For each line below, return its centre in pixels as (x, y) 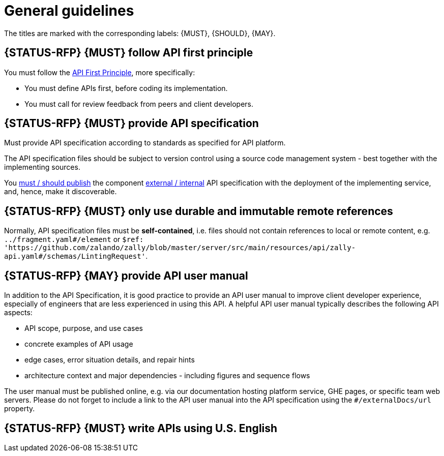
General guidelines (69, 11)
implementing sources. (42, 167)
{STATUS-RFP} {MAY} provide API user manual (126, 276)
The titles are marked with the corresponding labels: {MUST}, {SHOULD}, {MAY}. (140, 33)
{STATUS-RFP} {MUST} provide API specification (131, 124)
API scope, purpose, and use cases (84, 328)
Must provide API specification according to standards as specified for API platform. (145, 143)
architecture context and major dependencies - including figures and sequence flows (167, 376)
